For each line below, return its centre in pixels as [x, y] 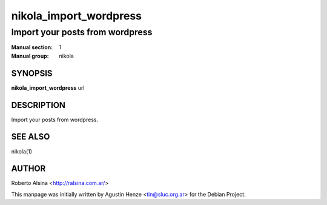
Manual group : [30, 56]
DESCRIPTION [38, 105]
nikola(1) [22, 151]
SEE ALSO [31, 137]
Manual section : [32, 47]
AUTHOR [28, 169]
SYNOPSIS [32, 73]
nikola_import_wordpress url [48, 87]
